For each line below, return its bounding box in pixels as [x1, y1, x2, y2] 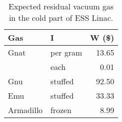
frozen [50, 104, 72, 116]
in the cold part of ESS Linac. [9, 12, 113, 23]
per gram [50, 47, 82, 58]
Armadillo [8, 104, 43, 116]
